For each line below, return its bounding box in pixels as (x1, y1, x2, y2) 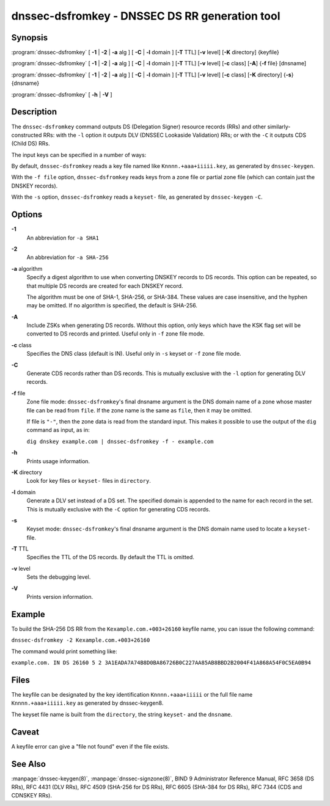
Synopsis (11, 32, 48, 43)
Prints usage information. (26, 457, 90, 464)
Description (11, 107, 57, 117)
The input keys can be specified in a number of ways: (11, 151, 147, 158)
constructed (11, 131, 42, 139)
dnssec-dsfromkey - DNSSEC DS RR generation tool (11, 9, 280, 23)
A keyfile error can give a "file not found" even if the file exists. (11, 742, 169, 750)
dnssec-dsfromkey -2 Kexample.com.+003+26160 (11, 637, 150, 644)
